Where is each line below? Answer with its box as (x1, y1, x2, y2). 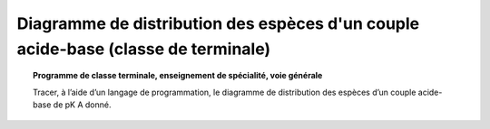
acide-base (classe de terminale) (16, 39, 271, 59)
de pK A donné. (53, 99, 112, 110)
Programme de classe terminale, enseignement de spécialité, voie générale (33, 70, 323, 81)
